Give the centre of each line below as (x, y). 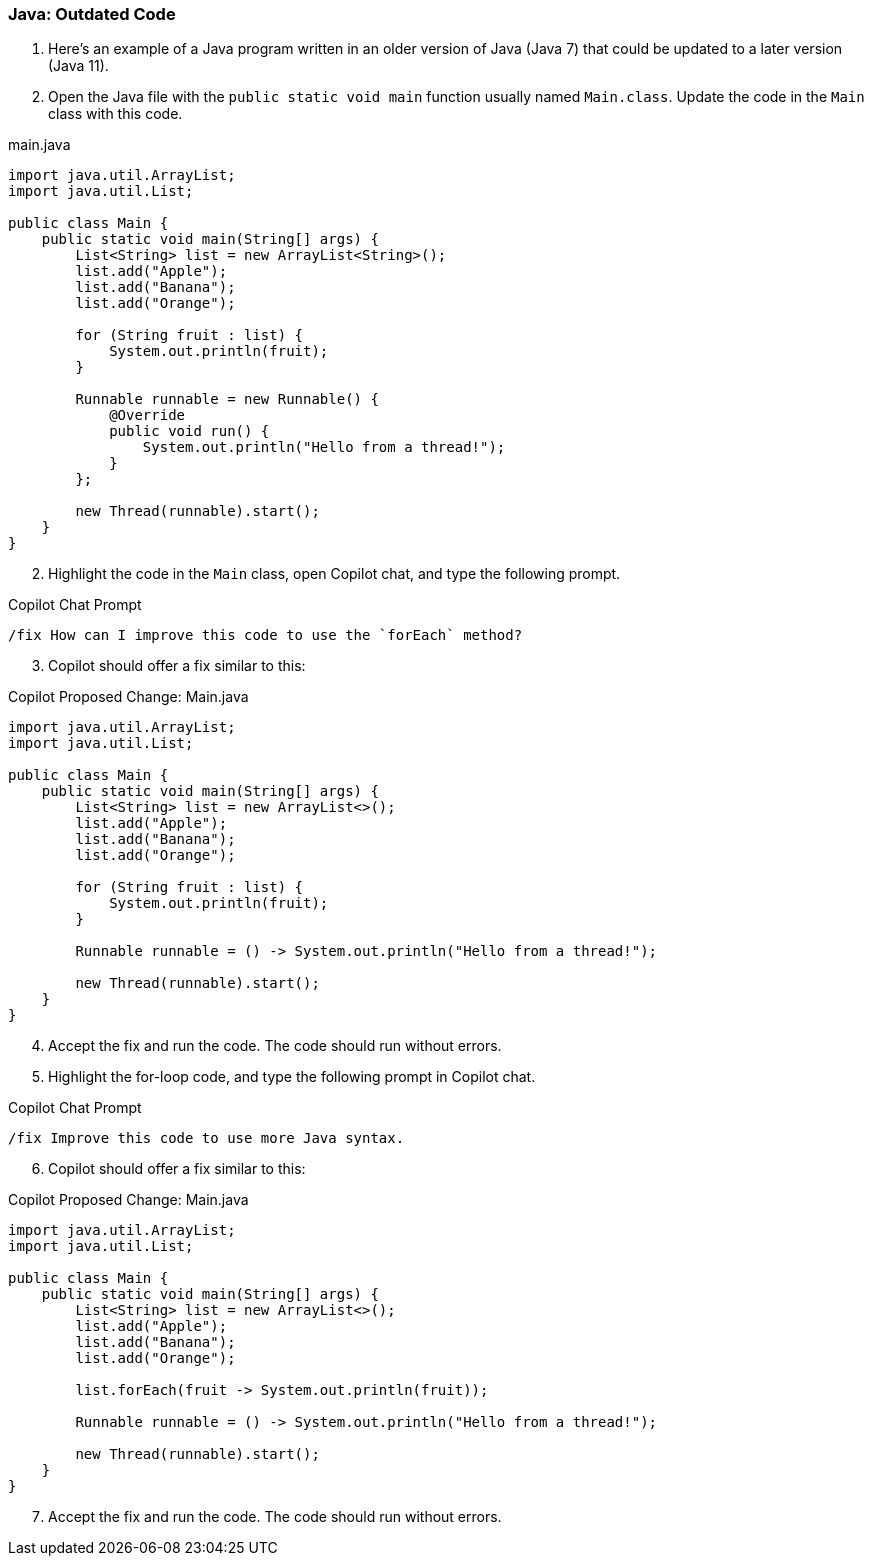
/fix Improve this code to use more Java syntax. (206, 1138)
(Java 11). (78, 66)
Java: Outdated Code (92, 14)
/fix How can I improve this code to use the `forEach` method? (265, 635)
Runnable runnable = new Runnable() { (227, 399)
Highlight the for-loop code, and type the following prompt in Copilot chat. (292, 1077)
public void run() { (189, 431)
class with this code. (115, 114)
